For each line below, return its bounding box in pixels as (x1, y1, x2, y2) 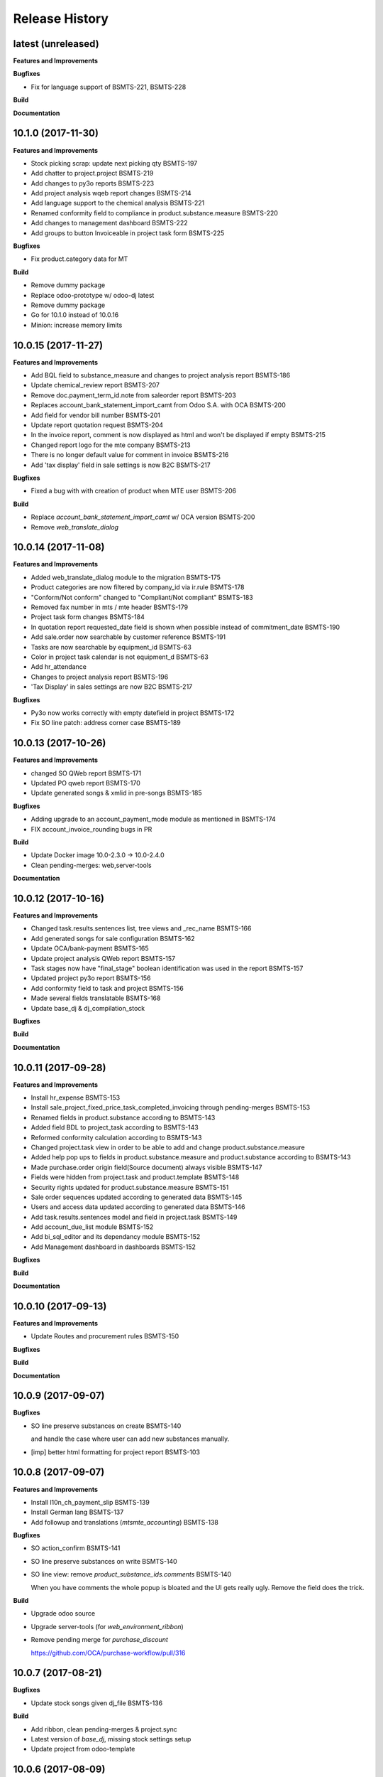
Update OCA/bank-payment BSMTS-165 (30, 944, 149, 952)
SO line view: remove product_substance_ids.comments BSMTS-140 (30, 1570, 232, 1579)
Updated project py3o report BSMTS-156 (30, 974, 151, 982)
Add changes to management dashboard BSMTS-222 (30, 219, 188, 227)
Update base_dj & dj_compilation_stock (30, 1004, 145, 1012)
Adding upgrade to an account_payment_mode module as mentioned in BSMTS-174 (30, 815, 276, 824)
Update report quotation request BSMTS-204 (30, 421, 163, 429)
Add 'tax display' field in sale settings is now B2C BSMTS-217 (30, 461, 211, 469)
